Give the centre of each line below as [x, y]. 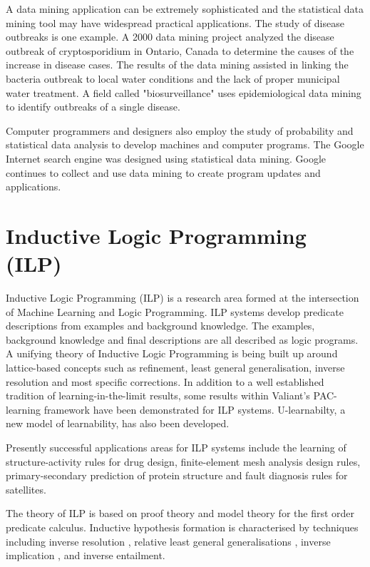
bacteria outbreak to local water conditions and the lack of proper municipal [173, 78]
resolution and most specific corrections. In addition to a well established [165, 381]
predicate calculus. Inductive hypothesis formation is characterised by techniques [182, 527]
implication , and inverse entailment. [86, 555]
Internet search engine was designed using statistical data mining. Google [166, 158]
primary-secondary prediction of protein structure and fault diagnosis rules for [177, 475]
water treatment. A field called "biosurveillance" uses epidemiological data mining [184, 92]
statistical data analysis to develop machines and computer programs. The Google [185, 144]
